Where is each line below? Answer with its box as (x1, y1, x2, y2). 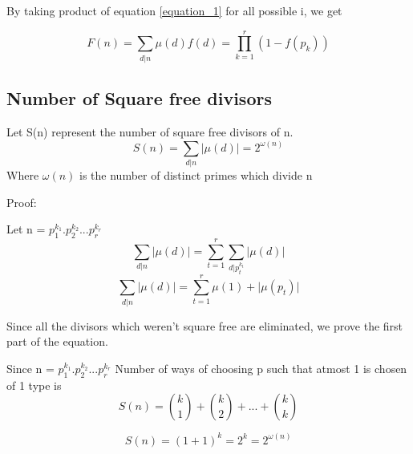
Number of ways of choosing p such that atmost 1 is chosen (115, 359, 407, 376)
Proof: (6, 193, 37, 210)
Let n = (6, 221, 46, 237)
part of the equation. (6, 333, 108, 350)
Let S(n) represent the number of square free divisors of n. (6, 123, 294, 140)
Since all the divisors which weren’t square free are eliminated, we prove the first (6, 317, 403, 334)
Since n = (6, 359, 55, 376)
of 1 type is (6, 376, 62, 393)
